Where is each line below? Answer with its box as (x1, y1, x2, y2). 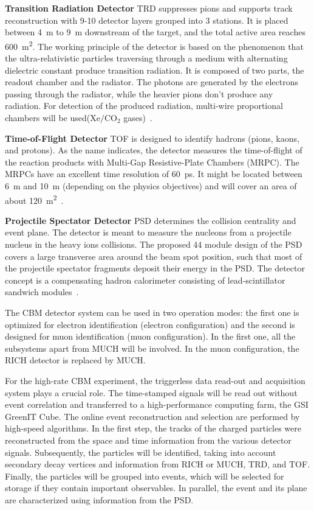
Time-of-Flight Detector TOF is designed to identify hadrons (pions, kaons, (5, 131, 299, 144)
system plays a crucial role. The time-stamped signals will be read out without (5, 386, 298, 399)
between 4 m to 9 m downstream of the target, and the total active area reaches (5, 26, 305, 38)
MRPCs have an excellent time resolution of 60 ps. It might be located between (5, 167, 302, 180)
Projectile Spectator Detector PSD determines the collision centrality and (5, 214, 296, 226)
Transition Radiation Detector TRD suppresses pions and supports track (5, 2, 293, 14)
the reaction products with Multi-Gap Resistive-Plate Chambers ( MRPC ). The (5, 155, 299, 168)
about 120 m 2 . (5, 192, 64, 206)
